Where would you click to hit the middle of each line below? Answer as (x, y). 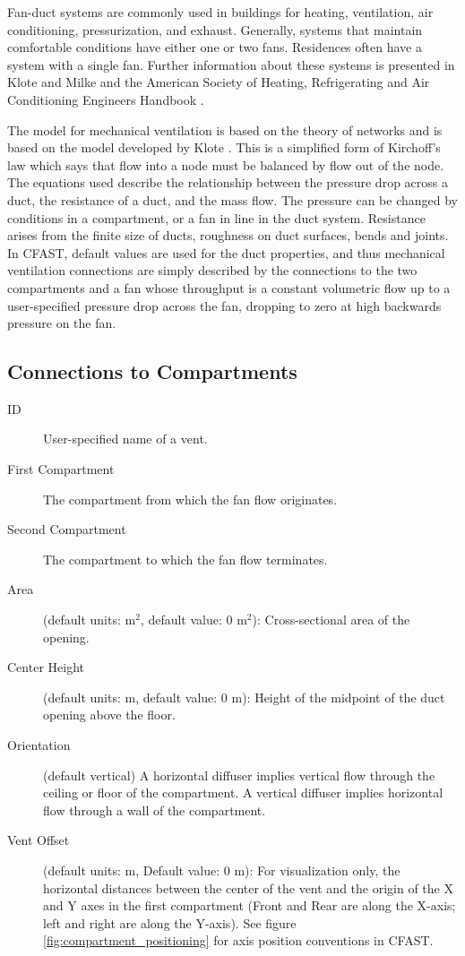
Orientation (39, 745)
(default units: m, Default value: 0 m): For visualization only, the (222, 870)
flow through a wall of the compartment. (155, 810)
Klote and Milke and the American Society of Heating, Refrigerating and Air (219, 82)
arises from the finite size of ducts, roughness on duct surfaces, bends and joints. (228, 235)
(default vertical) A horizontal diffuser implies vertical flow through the (239, 775)
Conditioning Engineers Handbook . (106, 99)
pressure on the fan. (62, 323)
